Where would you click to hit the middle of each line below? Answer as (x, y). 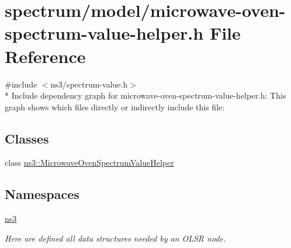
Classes (27, 138)
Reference (45, 56)
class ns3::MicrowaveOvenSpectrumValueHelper (89, 163)
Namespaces (42, 194)
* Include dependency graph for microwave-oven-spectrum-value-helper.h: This (145, 95)
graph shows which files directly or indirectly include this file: (115, 106)
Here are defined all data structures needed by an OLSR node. (115, 238)
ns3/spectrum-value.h (89, 84)
